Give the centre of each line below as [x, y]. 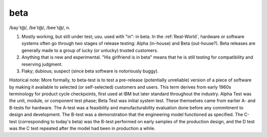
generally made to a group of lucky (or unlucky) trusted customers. [90, 50]
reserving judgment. [42, 64]
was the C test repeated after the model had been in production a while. [82, 129]
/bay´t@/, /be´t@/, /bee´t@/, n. [40, 28]
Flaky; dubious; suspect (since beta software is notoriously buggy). [90, 71]
